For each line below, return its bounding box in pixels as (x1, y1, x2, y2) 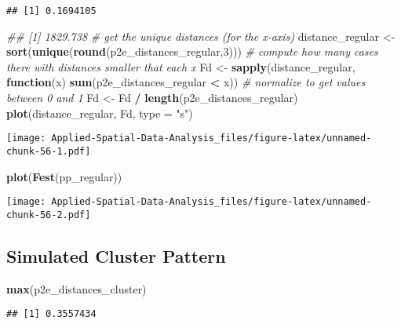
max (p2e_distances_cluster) (6, 280, 147, 297)
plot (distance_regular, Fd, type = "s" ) (6, 104, 193, 121)
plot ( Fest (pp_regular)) (6, 168, 122, 184)
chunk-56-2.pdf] (6, 209, 91, 220)
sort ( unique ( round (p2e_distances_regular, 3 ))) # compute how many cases (6, 43, 378, 60)
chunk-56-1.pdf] (6, 145, 91, 157)
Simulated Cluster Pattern (6, 243, 226, 268)
